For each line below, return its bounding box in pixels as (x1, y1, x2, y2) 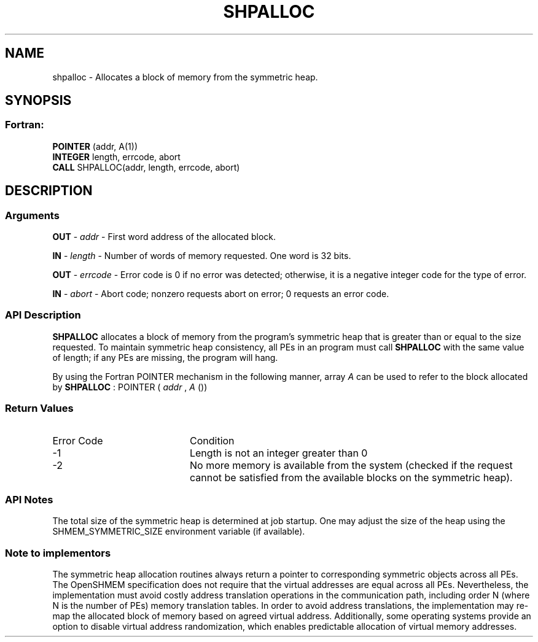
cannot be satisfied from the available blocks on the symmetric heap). (189, 471, 513, 484)
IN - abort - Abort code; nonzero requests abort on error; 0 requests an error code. (52, 288, 389, 300)
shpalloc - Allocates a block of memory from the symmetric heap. (52, 71, 318, 82)
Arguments (5, 209, 60, 222)
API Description (5, 309, 81, 322)
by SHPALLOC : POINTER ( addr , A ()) (52, 381, 208, 392)
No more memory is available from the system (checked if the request (189, 458, 513, 471)
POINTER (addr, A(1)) (52, 141, 138, 152)
